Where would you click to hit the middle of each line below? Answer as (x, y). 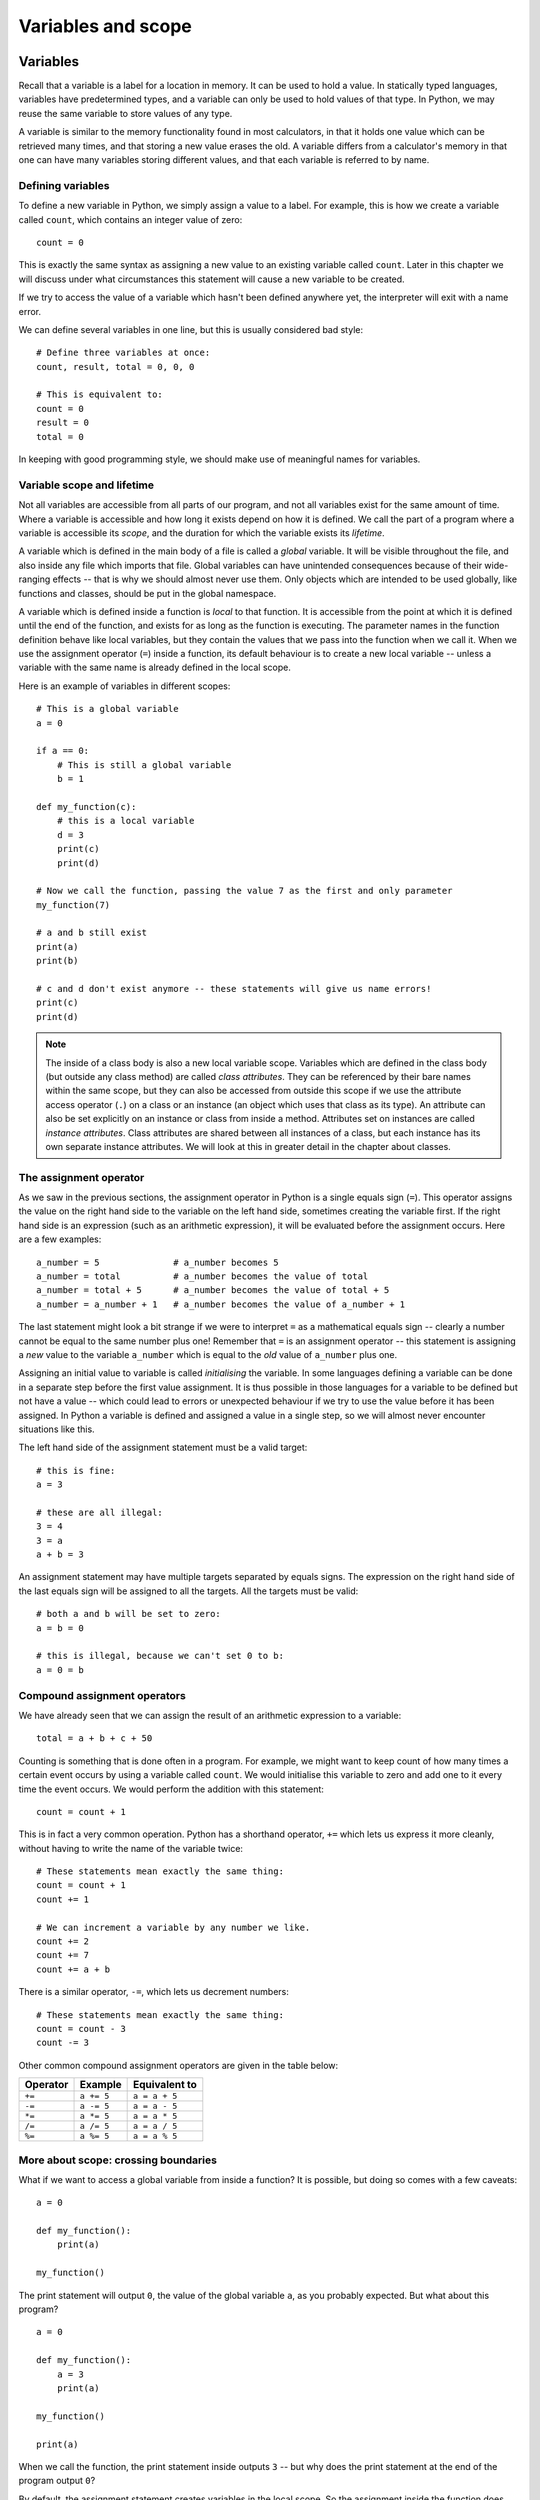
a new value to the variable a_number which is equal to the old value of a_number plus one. (208, 1354)
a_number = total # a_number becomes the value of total (202, 1276)
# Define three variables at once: (123, 353)
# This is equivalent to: (100, 394)
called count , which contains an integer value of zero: (130, 219)
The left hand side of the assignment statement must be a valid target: (163, 1447)
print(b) (57, 961)
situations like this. (56, 1429)
